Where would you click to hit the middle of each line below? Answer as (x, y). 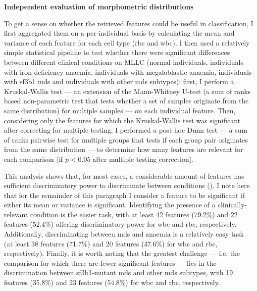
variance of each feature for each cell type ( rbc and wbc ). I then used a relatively (127, 42)
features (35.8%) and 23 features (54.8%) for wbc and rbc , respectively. (112, 282)
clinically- (232, 205)
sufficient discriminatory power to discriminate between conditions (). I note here (127, 185)
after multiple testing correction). (143, 159)
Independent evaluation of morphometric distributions (99, 6)
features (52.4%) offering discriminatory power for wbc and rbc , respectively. (120, 224)
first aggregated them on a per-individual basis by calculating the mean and (119, 33)
